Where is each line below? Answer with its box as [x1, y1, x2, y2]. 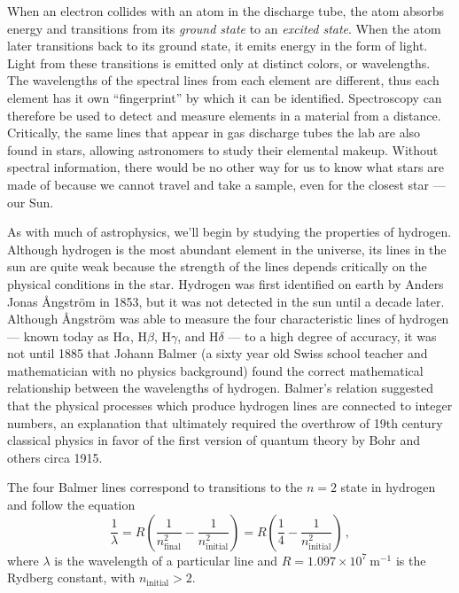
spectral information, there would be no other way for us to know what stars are [7, 158, 444, 176]
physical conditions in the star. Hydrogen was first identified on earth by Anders [7, 274, 444, 293]
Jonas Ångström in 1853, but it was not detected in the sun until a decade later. [7, 292, 445, 310]
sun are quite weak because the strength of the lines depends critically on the [7, 257, 427, 276]
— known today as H [7, 326, 122, 345]
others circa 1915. [7, 448, 103, 466]
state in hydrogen [340, 478, 436, 496]
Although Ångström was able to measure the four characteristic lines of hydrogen [7, 309, 449, 328]
